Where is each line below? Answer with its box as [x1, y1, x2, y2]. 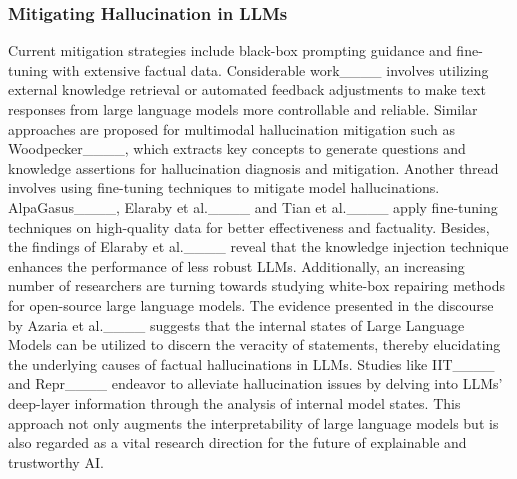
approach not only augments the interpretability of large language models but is [8, 412, 499, 433]
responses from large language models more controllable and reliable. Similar [8, 99, 478, 119]
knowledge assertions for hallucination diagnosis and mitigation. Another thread [8, 157, 499, 178]
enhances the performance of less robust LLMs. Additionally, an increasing [8, 255, 465, 276]
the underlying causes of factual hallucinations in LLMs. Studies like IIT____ [8, 353, 495, 374]
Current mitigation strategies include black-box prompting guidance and [8, 40, 452, 61]
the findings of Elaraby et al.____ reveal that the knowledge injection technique [8, 236, 509, 257]
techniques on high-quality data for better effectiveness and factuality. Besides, [8, 216, 490, 237]
